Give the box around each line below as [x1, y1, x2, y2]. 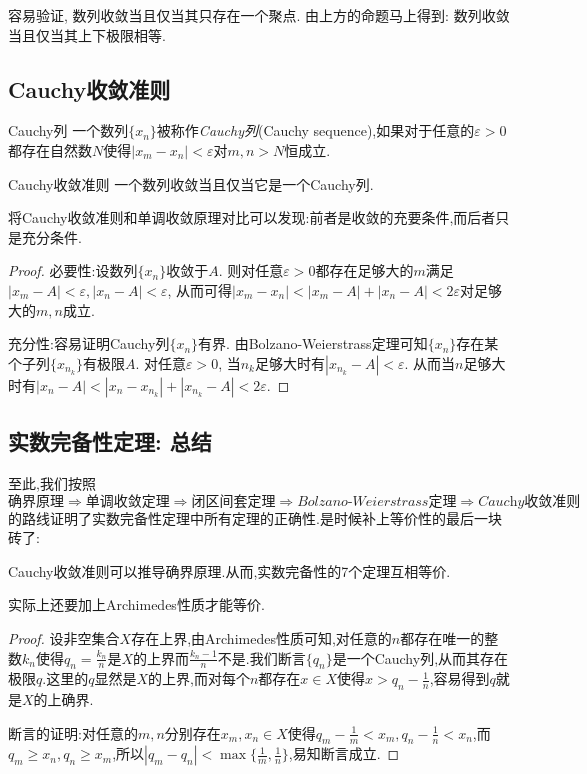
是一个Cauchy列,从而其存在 [332, 647, 509, 668]
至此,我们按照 [8, 472, 96, 493]
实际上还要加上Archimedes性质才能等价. [8, 594, 265, 615]
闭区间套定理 [191, 494, 276, 509]
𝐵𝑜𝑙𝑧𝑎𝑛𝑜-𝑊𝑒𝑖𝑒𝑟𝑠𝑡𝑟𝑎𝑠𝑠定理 [297, 494, 457, 509]
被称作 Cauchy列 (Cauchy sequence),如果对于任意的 [156, 120, 475, 141]
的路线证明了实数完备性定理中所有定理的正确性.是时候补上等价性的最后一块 [8, 507, 502, 528]
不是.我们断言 [217, 647, 306, 668]
